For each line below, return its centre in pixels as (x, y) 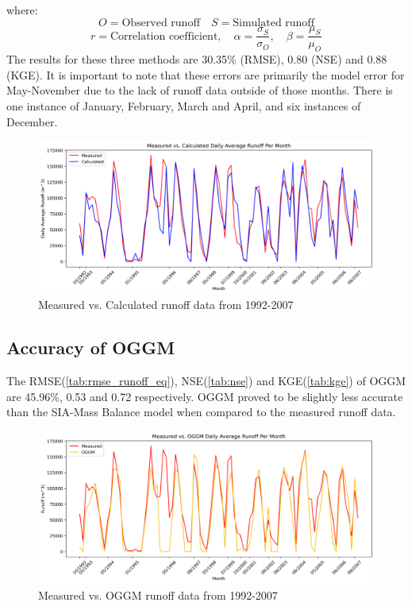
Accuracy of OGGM (91, 347)
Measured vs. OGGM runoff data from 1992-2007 (158, 595)
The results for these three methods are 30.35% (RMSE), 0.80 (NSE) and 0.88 (197, 59)
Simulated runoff (273, 23)
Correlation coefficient (164, 36)
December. (32, 121)
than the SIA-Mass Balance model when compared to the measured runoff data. (201, 412)
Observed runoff (161, 23)
